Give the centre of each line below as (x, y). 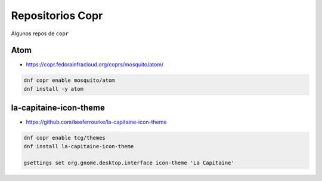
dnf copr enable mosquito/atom (69, 80)
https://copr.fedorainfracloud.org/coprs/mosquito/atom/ (95, 65)
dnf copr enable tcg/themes (64, 138)
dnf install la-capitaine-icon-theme (79, 146)
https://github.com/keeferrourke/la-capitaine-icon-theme (96, 122)
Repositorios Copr (57, 16)
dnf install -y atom (53, 89)
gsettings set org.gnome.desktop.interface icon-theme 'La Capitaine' (129, 163)
